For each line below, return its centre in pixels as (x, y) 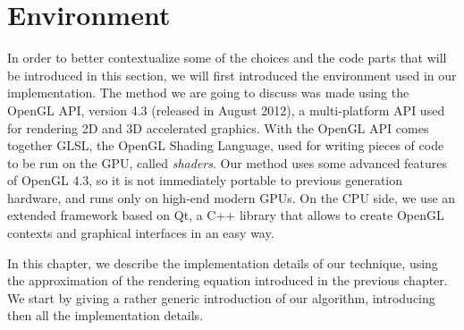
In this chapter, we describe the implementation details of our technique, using (223, 262)
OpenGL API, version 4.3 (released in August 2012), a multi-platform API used (226, 110)
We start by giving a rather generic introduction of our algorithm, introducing (221, 297)
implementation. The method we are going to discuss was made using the (208, 93)
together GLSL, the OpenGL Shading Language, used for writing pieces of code (226, 145)
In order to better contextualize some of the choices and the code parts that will (227, 58)
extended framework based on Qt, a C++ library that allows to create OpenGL (226, 215)
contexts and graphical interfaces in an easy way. (141, 233)
